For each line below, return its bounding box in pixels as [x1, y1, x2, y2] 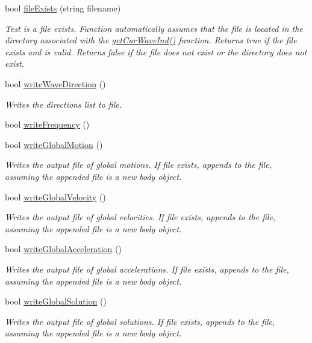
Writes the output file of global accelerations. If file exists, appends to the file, [5, 262, 289, 275]
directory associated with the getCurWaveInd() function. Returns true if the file [5, 34, 297, 46]
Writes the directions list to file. [5, 97, 122, 110]
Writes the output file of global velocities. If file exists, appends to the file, [5, 211, 276, 223]
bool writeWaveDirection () [5, 77, 106, 90]
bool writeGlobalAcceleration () [5, 243, 122, 255]
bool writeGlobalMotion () [5, 138, 103, 150]
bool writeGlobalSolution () [5, 295, 107, 307]
